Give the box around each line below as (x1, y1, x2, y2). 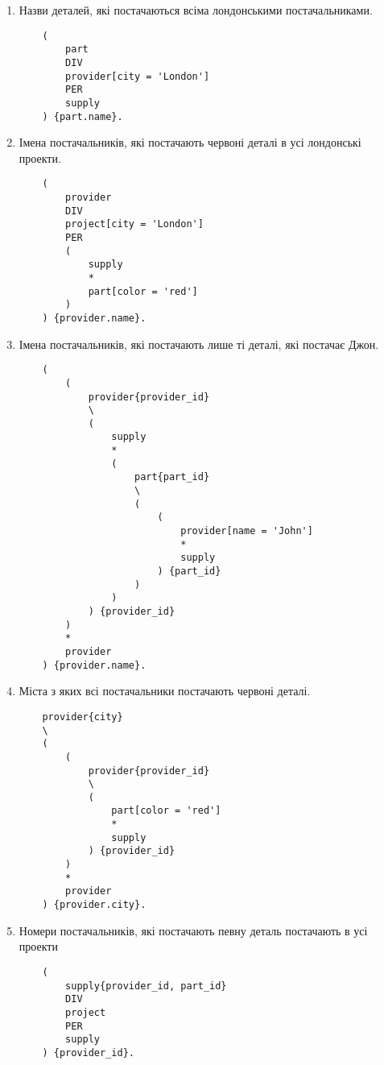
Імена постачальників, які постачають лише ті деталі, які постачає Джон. (19, 335, 379, 352)
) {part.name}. (42, 110, 123, 122)
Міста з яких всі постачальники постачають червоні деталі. (19, 682, 311, 699)
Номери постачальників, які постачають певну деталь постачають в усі (19, 922, 368, 939)
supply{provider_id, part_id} (65, 980, 227, 992)
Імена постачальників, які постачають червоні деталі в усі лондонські (19, 134, 361, 151)
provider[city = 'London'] (65, 70, 210, 82)
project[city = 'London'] (65, 218, 204, 230)
